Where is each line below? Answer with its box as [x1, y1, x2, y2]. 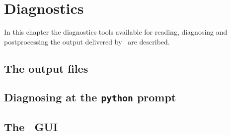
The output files [4, 60, 88, 76]
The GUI [4, 119, 58, 134]
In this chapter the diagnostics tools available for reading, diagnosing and [4, 27, 228, 37]
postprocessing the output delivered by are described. [4, 36, 170, 46]
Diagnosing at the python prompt [4, 90, 176, 105]
